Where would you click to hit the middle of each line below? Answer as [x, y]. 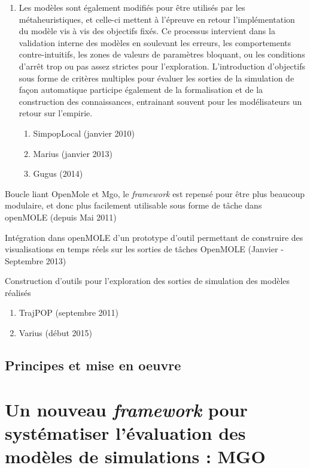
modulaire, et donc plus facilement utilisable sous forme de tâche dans [133, 205]
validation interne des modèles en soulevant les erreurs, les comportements [155, 42]
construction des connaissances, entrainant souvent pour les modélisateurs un [160, 101]
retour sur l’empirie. [56, 113]
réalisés [18, 292]
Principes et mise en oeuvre [93, 365]
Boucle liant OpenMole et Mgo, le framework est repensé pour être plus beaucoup [155, 193]
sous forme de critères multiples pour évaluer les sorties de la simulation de [156, 78]
